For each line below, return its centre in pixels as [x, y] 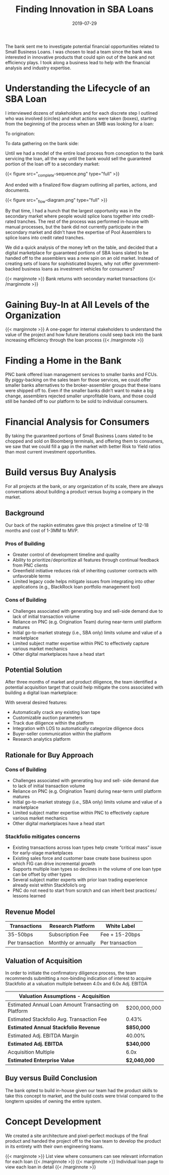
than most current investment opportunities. [51, 452]
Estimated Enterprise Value [41, 1060]
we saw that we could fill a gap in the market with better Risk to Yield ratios [83, 446]
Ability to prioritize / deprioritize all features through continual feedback [86, 560]
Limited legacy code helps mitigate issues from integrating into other [83, 581]
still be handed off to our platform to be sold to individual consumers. [77, 401]
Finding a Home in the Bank [63, 360]
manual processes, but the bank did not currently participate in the [74, 227]
